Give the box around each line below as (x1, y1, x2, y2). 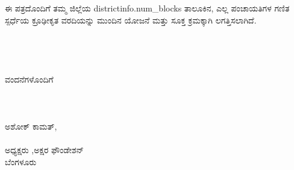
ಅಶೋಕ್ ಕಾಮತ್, (5, 120, 57, 133)
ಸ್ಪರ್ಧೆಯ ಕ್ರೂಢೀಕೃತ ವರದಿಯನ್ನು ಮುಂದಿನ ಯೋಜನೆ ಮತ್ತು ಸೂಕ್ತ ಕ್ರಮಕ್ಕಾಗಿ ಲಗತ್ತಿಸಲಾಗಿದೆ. (5, 13, 257, 26)
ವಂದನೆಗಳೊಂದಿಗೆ (5, 72, 54, 85)
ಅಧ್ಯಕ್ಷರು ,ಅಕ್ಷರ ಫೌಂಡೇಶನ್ (5, 143, 84, 156)
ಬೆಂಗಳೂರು (5, 155, 37, 168)
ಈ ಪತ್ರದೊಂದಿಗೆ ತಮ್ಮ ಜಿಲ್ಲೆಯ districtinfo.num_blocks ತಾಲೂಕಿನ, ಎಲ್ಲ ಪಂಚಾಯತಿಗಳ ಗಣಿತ (5, 2, 290, 14)
